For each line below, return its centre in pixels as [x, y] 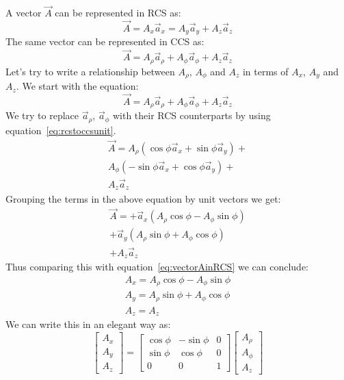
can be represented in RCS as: [118, 13]
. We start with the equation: [77, 86]
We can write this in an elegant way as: [88, 324]
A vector [24, 13]
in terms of [265, 71]
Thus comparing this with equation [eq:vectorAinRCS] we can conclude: [157, 267]
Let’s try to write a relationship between [90, 71]
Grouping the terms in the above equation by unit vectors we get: [143, 198]
